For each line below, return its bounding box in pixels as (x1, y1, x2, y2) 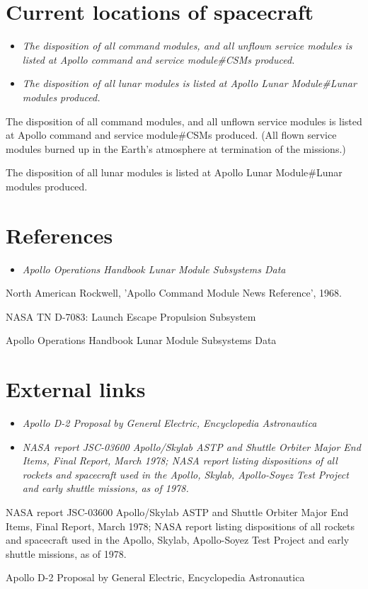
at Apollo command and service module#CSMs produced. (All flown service (6, 127, 337, 142)
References (6, 220, 113, 249)
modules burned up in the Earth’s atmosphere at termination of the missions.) (6, 141, 346, 156)
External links (6, 374, 146, 404)
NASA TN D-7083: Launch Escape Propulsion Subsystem (6, 309, 256, 324)
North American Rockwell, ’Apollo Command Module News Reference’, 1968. (6, 285, 343, 300)
